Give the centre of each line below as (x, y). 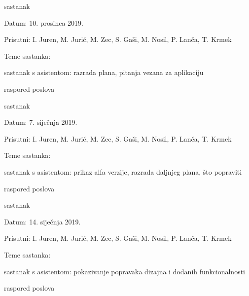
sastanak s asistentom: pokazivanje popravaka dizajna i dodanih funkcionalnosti (125, 271)
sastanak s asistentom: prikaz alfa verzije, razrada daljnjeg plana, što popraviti (123, 171)
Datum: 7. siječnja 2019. (41, 122)
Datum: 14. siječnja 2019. (42, 221)
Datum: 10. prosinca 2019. (44, 22)
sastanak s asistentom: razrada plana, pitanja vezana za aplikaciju (104, 72)
